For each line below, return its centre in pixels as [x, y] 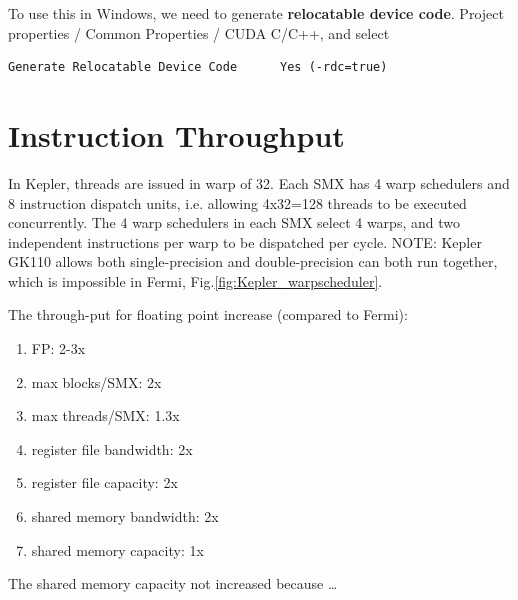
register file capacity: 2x [104, 482]
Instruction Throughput [176, 134]
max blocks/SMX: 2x [96, 381]
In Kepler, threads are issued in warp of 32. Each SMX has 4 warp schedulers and [259, 182]
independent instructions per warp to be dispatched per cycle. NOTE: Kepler [245, 241]
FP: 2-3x [58, 348]
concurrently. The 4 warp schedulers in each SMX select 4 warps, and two [234, 222]
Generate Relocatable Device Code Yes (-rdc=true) [198, 67]
